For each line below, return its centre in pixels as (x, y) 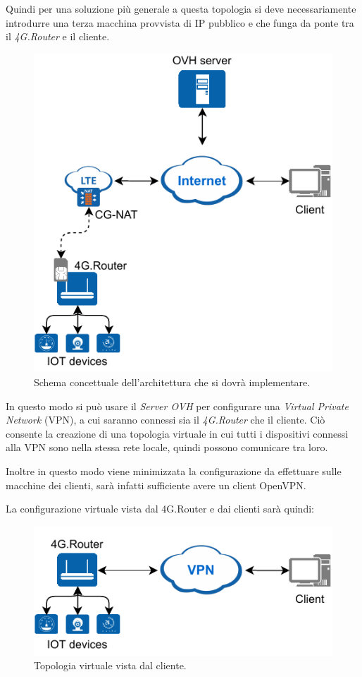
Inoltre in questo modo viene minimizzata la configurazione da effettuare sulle (174, 471)
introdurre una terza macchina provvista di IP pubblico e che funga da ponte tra (180, 22)
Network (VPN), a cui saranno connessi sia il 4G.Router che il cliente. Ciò (166, 420)
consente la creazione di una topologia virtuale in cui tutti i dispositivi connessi (177, 433)
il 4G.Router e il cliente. (58, 36)
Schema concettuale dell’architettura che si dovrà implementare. (172, 382)
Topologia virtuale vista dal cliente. (110, 665)
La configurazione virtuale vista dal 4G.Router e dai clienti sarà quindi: (160, 509)
